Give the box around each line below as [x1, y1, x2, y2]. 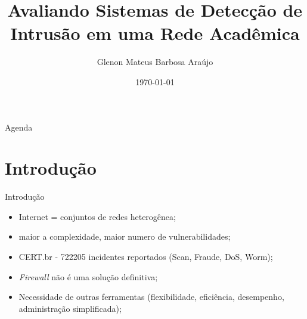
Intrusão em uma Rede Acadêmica [10, 21, 300, 45]
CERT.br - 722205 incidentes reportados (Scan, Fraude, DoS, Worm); [18, 250, 273, 262]
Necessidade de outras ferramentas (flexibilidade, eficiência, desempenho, [18, 290, 284, 303]
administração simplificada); [18, 302, 122, 314]
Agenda [5, 120, 33, 133]
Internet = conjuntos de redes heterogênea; [18, 210, 176, 222]
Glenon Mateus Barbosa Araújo [97, 55, 213, 68]
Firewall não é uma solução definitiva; [18, 270, 158, 283]
